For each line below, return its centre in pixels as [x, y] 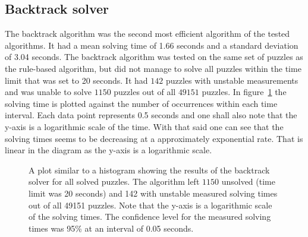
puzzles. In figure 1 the [244, 92]
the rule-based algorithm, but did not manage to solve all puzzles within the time [153, 68]
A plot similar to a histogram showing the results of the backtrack [149, 170]
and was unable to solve [48, 92]
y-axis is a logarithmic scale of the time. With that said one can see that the [144, 126]
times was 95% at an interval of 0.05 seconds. [111, 228]
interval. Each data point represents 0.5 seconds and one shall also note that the [151, 115]
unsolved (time [248, 181]
